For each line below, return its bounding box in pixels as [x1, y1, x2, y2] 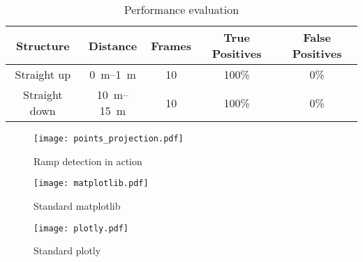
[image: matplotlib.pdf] [34, 178, 149, 189]
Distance [88, 37, 138, 54]
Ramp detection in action [34, 153, 142, 168]
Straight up [15, 66, 71, 82]
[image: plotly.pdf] [34, 223, 129, 233]
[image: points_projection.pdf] [34, 134, 184, 144]
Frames [151, 37, 191, 54]
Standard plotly [34, 243, 101, 258]
